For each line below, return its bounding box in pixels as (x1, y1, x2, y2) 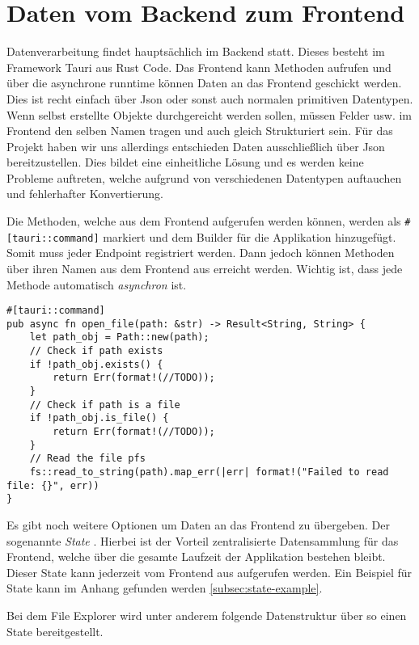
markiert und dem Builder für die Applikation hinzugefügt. (103, 228, 396, 245)
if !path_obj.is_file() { (29, 412, 169, 424)
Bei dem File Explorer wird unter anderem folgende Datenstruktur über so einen (6, 606, 407, 623)
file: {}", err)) (6, 479, 99, 491)
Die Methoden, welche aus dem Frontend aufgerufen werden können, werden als (6, 213, 401, 230)
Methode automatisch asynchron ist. (6, 276, 187, 293)
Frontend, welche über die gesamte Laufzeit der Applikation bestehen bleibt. (6, 548, 386, 565)
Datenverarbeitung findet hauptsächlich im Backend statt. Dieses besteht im (6, 43, 385, 60)
